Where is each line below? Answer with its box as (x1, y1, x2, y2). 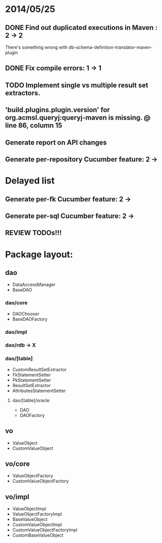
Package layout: (5, 249, 73, 260)
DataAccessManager (12, 281, 56, 287)
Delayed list (5, 175, 55, 186)
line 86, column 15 (5, 121, 63, 130)
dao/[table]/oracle (12, 397, 50, 403)
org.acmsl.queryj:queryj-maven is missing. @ (5, 114, 151, 122)
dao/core (5, 299, 28, 306)
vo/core (5, 459, 30, 468)
